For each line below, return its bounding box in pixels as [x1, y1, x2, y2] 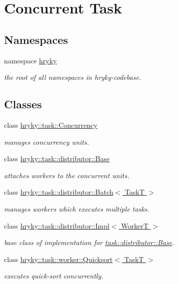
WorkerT [121, 220, 148, 231]
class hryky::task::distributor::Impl [4, 220, 109, 231]
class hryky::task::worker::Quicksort [4, 254, 113, 264]
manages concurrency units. [4, 136, 89, 147]
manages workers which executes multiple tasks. [4, 203, 149, 214]
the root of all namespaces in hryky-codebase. [4, 72, 141, 82]
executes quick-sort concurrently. [4, 271, 103, 281]
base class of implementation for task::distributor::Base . [4, 237, 174, 248]
